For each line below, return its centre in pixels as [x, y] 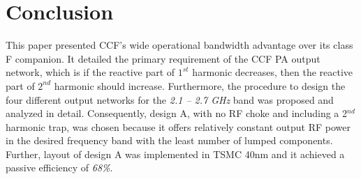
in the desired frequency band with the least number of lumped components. [169, 140]
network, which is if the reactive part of [90, 72]
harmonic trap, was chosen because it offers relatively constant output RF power [178, 126]
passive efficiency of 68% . [59, 168]
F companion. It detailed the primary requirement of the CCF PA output [163, 58]
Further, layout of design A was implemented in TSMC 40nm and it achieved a [175, 154]
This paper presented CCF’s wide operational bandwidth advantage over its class [179, 45]
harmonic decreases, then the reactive [273, 72]
